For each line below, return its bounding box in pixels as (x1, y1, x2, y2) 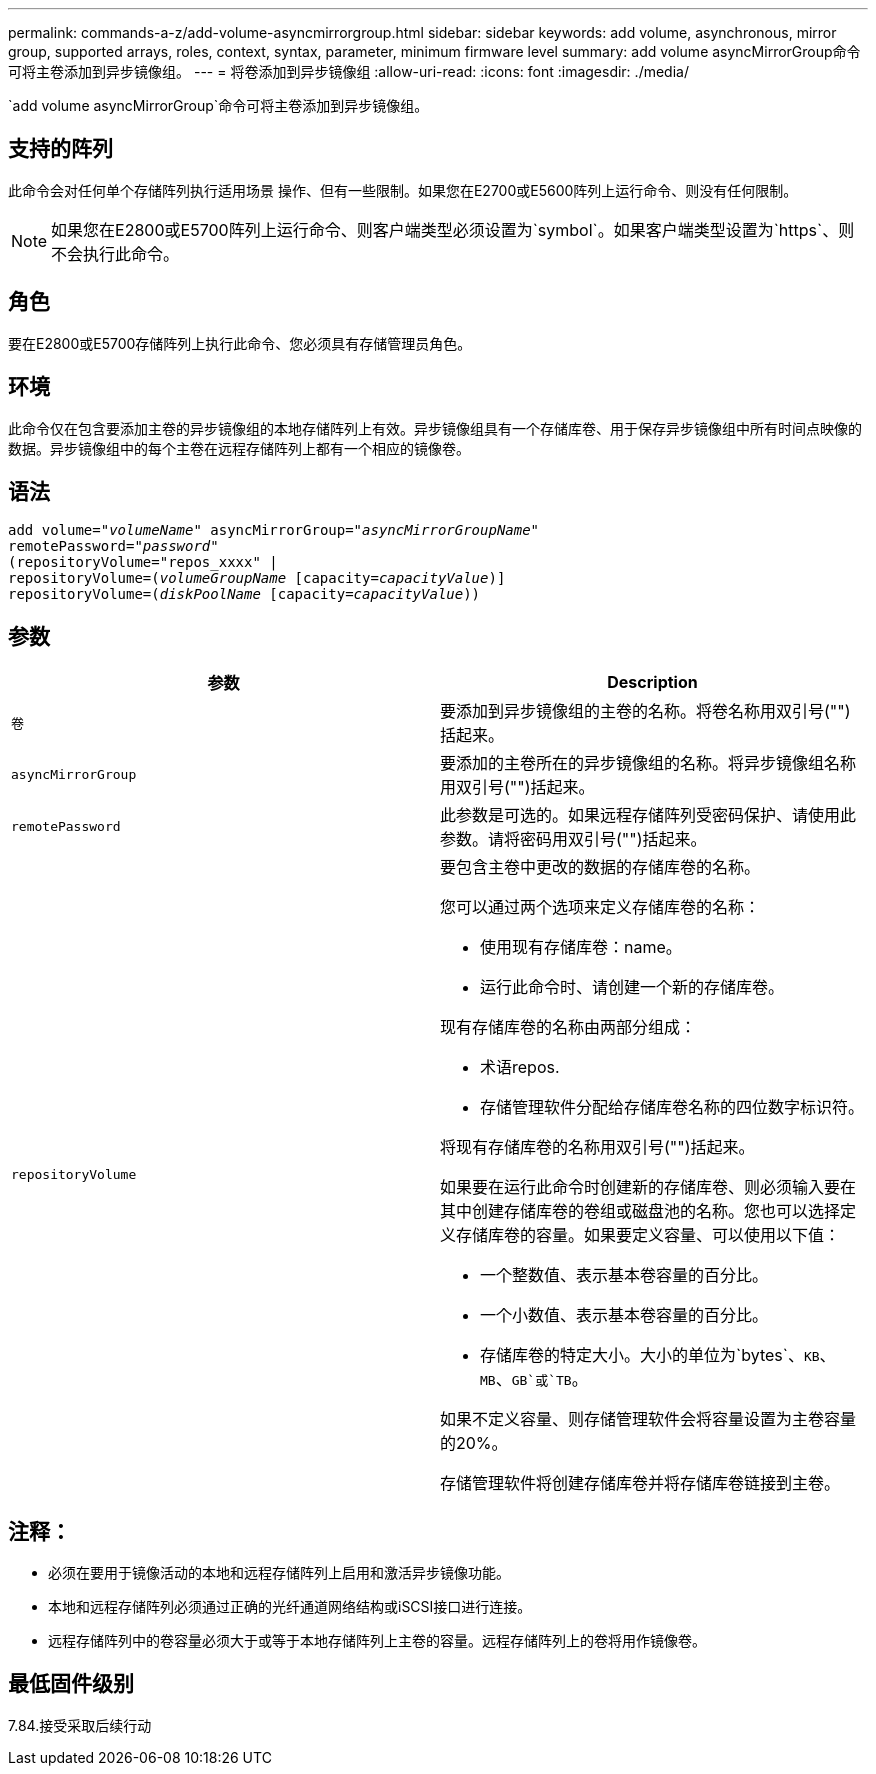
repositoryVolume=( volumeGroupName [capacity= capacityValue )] (8, 570, 506, 587)
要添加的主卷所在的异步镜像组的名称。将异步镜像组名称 (440, 753, 857, 774)
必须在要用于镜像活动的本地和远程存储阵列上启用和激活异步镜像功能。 (48, 1564, 510, 1582)
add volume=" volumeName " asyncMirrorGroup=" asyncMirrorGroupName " (8, 522, 540, 539)
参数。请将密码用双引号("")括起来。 (440, 829, 707, 850)
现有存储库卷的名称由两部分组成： (440, 1017, 697, 1038)
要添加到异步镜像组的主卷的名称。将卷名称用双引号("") (440, 701, 851, 722)
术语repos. (480, 1057, 560, 1078)
